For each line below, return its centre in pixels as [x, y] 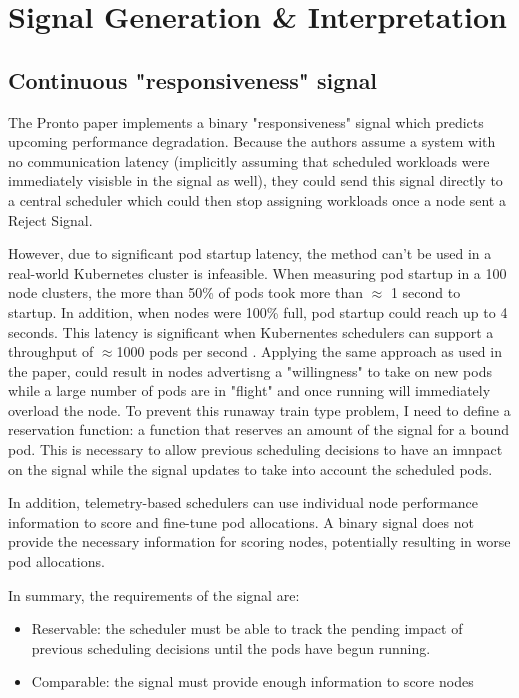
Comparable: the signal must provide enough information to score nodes [252, 681]
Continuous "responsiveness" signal [193, 79]
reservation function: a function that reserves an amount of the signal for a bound [259, 429]
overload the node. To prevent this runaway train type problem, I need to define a [259, 409]
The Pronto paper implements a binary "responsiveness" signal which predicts [246, 121]
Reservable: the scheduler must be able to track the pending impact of [247, 628]
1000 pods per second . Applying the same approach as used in [309, 351]
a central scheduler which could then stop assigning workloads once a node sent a [257, 199]
